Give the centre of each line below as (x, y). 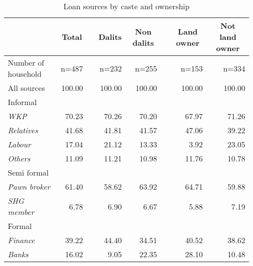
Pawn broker (29, 186)
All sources (27, 88)
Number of (26, 62)
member (21, 212)
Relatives (23, 130)
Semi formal (28, 172)
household (25, 74)
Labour (19, 144)
